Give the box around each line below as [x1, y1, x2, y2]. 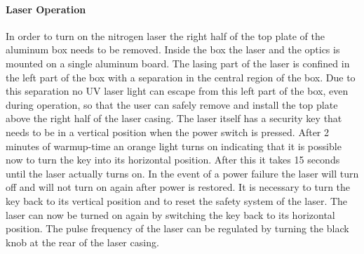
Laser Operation [6, 1, 86, 16]
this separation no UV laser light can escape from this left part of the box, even [6, 83, 349, 98]
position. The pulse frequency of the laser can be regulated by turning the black [6, 221, 349, 236]
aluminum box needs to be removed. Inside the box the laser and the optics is [6, 42, 340, 57]
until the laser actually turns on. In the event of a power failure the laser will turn [6, 166, 359, 180]
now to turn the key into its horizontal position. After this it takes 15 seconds [6, 152, 340, 167]
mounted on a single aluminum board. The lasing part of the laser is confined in [6, 55, 350, 70]
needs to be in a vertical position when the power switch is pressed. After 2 [6, 124, 330, 139]
